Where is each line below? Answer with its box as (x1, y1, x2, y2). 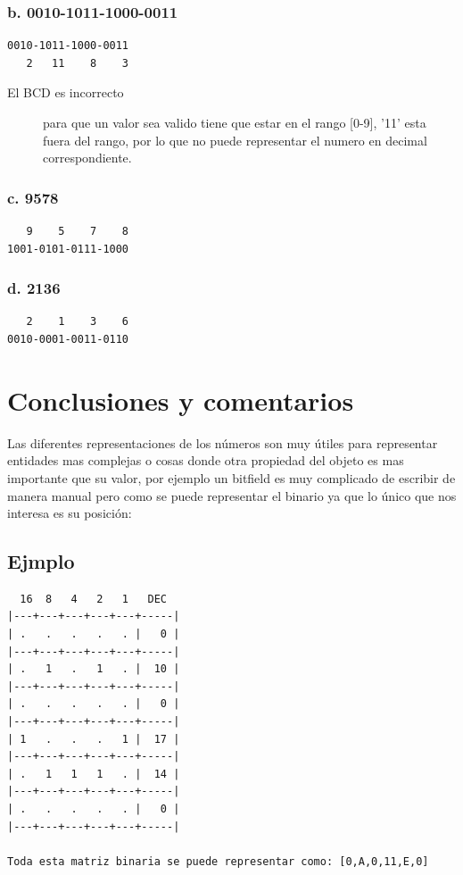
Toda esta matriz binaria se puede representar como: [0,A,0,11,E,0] (7, 854, 429, 868)
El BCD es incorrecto (7, 83, 124, 102)
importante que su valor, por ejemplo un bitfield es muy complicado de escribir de (7, 468, 456, 487)
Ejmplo (7, 547, 75, 575)
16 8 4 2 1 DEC (20, 592, 167, 605)
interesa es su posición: (7, 504, 132, 522)
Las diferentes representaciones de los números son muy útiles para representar (7, 433, 438, 452)
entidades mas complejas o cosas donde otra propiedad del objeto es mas (7, 451, 404, 470)
